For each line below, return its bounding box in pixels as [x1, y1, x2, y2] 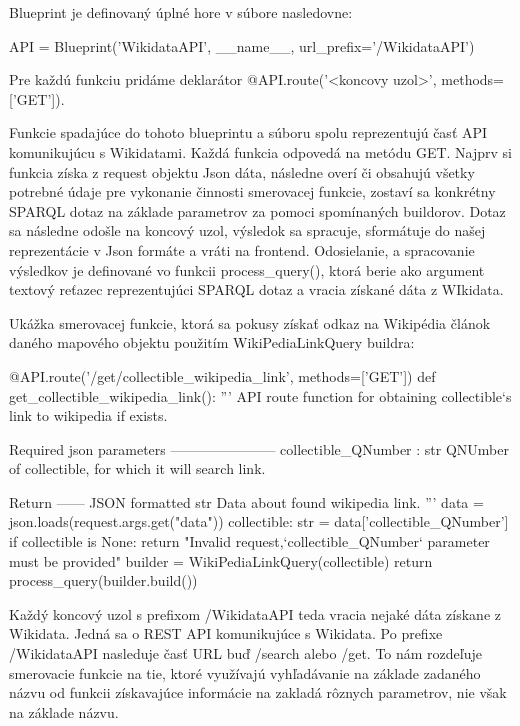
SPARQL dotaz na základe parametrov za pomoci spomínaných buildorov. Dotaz [9, 200, 506, 221]
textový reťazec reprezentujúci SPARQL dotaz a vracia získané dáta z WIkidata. [9, 279, 504, 300]
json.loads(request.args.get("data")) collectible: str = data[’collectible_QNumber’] [9, 511, 509, 532]
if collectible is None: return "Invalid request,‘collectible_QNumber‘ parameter [9, 531, 490, 552]
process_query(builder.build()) [9, 570, 198, 591]
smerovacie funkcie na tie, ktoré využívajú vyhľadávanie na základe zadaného [9, 662, 481, 683]
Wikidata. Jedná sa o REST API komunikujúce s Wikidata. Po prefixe [9, 623, 443, 644]
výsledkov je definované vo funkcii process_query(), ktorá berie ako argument [9, 259, 485, 280]
